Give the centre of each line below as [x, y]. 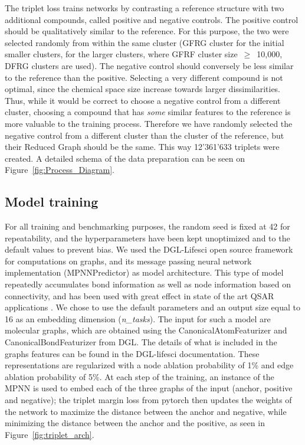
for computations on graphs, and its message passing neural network [128, 261]
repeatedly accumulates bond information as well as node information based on [148, 284]
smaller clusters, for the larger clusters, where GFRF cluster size [121, 54]
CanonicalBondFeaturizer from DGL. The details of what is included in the [141, 342]
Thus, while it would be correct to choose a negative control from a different [143, 100]
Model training [52, 202]
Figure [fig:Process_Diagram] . [60, 170]
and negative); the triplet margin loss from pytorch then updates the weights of [148, 400]
